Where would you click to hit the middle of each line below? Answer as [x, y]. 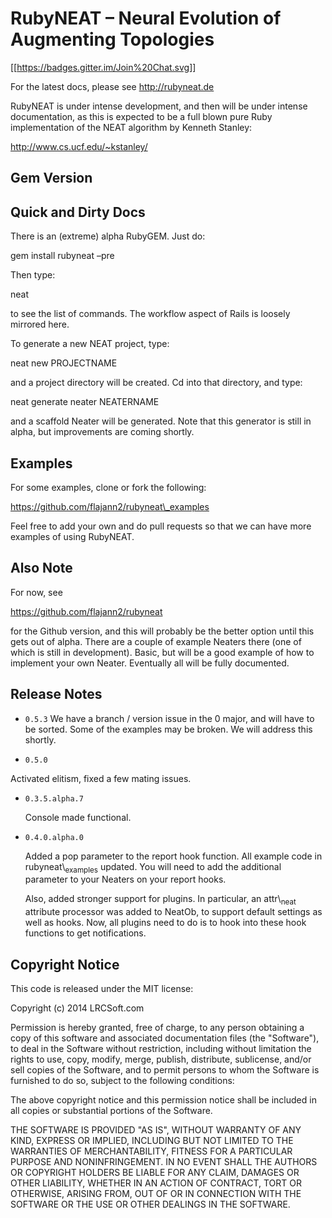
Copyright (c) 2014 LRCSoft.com [77, 1008]
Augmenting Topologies [112, 39]
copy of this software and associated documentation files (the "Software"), [165, 1038]
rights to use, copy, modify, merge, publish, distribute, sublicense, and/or [161, 1059]
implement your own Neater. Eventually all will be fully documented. [150, 663]
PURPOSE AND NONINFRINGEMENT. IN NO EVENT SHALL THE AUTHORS [164, 1161]
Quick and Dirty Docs [78, 212]
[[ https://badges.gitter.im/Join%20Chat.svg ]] [103, 67]
